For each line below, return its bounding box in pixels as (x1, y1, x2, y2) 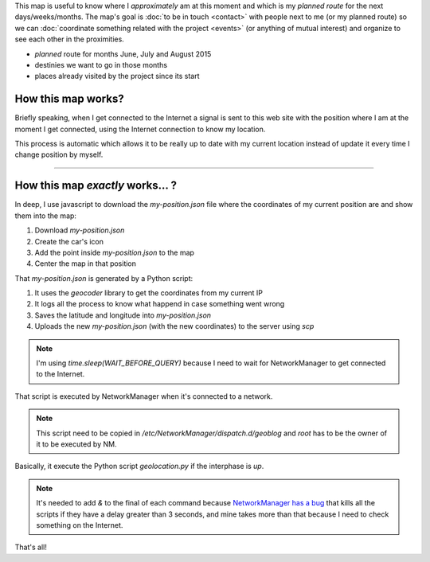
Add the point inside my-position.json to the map (34, 248, 195, 257)
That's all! (14, 542, 47, 552)
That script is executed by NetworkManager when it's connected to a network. (14, 391, 273, 401)
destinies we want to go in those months (34, 60, 167, 69)
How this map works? (14, 92, 124, 106)
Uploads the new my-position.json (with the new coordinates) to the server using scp (34, 322, 315, 331)
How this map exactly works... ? (14, 179, 177, 193)
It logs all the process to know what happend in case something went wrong (34, 299, 285, 309)
